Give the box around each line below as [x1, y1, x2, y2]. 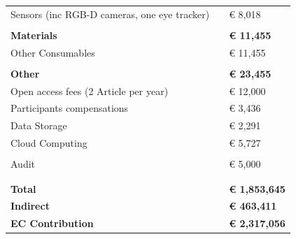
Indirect [10, 198, 50, 213]
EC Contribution [10, 216, 94, 231]
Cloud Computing [10, 136, 87, 150]
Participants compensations [10, 101, 129, 115]
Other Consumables [10, 45, 95, 59]
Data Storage [10, 118, 67, 133]
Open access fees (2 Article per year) [10, 83, 169, 98]
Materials [10, 27, 57, 42]
